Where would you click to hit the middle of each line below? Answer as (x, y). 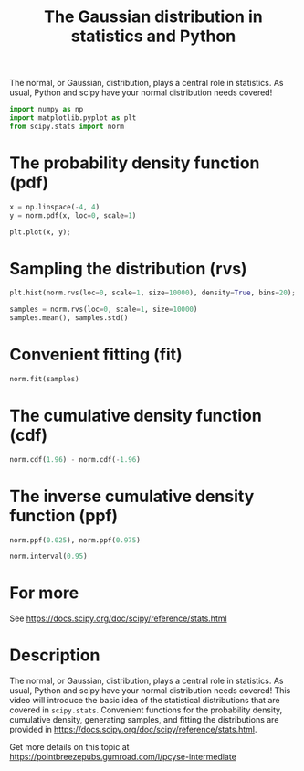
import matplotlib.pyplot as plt (73, 118)
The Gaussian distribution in (153, 17)
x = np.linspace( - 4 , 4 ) (55, 207)
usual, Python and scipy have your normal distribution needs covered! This (150, 691)
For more (44, 593)
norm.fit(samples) (44, 379)
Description (55, 655)
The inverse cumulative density (132, 496)
